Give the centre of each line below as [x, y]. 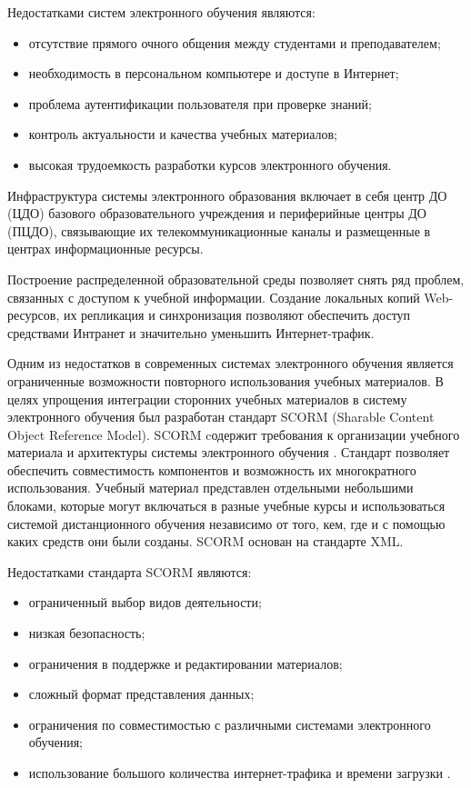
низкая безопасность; [87, 633]
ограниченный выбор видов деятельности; [145, 602]
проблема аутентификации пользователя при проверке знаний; [200, 103]
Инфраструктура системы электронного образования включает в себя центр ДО [227, 195]
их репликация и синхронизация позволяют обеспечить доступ [237, 315]
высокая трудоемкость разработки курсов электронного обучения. [210, 164]
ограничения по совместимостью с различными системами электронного [230, 724]
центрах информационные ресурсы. [105, 249]
